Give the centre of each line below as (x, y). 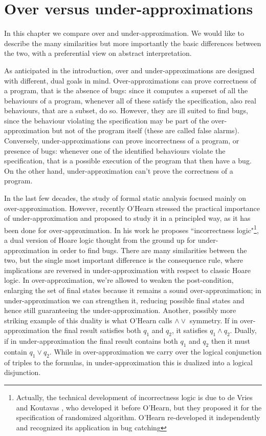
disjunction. (23, 372)
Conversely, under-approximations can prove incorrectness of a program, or (122, 141)
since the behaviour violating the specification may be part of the (107, 120)
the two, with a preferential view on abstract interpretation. (98, 53)
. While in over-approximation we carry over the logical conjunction (156, 351)
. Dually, (243, 330)
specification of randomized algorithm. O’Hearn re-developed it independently (138, 417)
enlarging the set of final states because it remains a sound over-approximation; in (133, 290)
